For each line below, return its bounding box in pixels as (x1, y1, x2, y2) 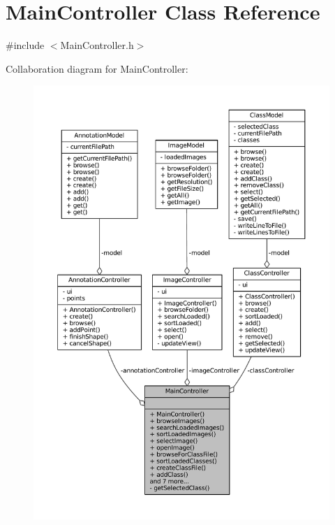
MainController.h (60, 38, 134, 52)
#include (6, 38, 45, 52)
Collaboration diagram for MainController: (6, 61, 188, 75)
